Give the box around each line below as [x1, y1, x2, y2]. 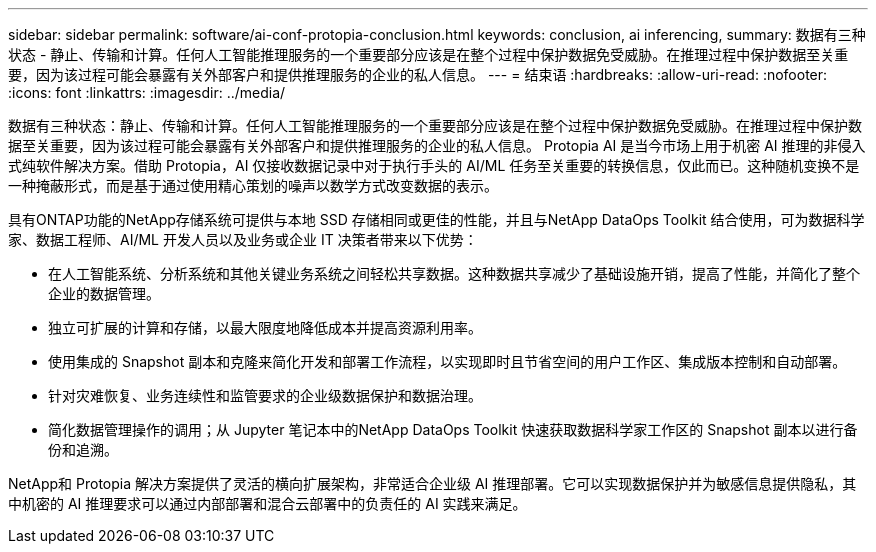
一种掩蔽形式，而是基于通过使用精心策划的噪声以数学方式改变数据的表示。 [8, 177, 498, 194]
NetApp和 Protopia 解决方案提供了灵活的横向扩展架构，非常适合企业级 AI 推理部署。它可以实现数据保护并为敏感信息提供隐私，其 [8, 475, 857, 492]
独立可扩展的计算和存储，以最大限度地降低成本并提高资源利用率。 [48, 319, 482, 336]
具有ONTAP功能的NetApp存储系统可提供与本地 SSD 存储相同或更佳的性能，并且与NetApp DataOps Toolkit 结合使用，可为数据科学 [8, 211, 865, 228]
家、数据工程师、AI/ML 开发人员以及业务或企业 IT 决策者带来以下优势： [8, 231, 478, 248]
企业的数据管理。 [48, 285, 160, 302]
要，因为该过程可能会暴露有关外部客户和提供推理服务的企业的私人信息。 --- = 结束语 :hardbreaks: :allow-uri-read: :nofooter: [8, 66, 828, 83]
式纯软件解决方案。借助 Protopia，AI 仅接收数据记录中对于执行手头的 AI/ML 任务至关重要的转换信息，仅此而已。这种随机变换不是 [8, 157, 860, 174]
